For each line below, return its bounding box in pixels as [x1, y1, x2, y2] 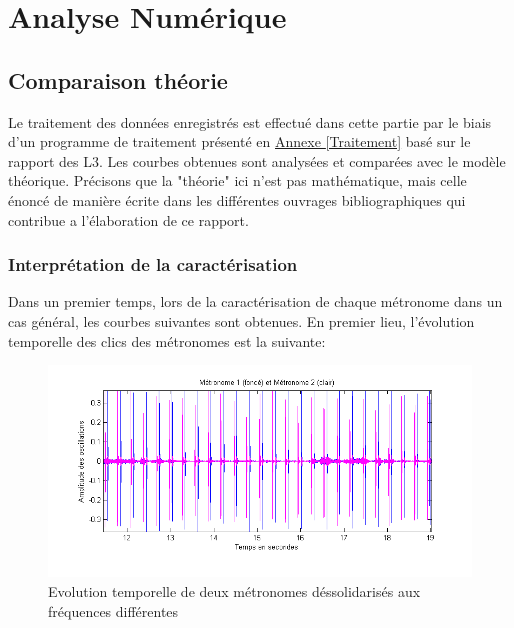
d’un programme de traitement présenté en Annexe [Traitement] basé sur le [8, 131, 471, 152]
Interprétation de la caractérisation [8, 252, 298, 277]
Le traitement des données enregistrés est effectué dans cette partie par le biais [8, 111, 492, 132]
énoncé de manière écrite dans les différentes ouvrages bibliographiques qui [8, 189, 466, 210]
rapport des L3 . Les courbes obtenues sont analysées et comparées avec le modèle [8, 150, 506, 171]
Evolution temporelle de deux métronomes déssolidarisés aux [48, 581, 421, 601]
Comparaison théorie [8, 64, 228, 95]
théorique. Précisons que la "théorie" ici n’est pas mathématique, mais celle [8, 170, 467, 191]
